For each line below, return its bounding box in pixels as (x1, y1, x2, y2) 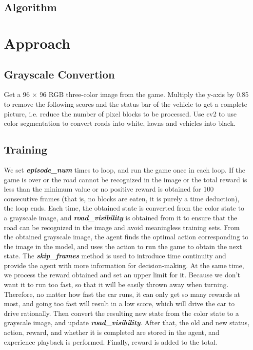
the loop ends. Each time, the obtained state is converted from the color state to (4, 203, 244, 213)
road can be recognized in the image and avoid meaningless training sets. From (4, 222, 240, 232)
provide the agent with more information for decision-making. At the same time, (4, 260, 244, 270)
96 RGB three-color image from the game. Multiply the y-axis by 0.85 (39, 89, 249, 99)
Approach (4, 33, 71, 53)
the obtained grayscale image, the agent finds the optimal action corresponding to (4, 232, 249, 242)
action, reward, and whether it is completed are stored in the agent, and (4, 327, 220, 337)
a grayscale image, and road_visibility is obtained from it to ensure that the (4, 212, 237, 222)
